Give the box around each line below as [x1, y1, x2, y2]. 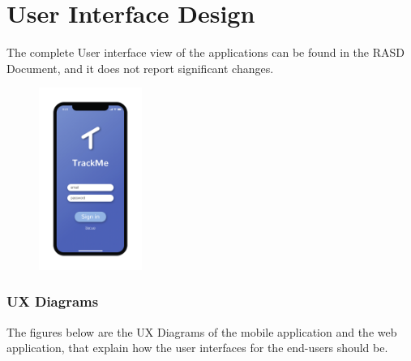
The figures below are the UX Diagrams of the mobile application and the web [6, 323, 397, 340]
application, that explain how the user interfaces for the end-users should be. [6, 339, 388, 356]
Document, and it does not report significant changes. [6, 59, 274, 76]
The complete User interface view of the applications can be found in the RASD [6, 44, 405, 61]
